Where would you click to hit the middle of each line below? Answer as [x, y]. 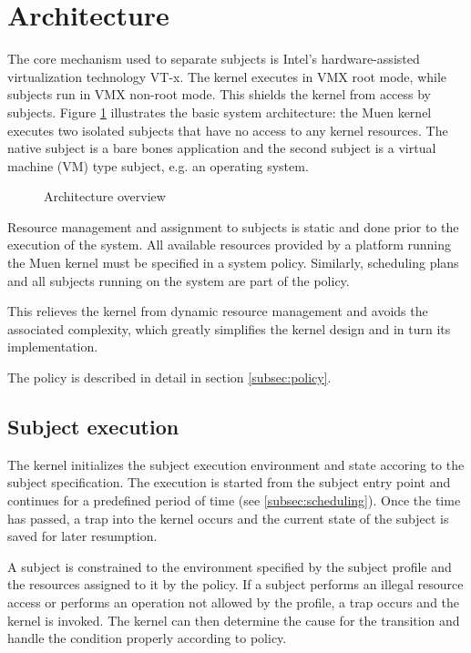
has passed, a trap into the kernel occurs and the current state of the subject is [228, 518]
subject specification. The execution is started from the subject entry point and [229, 482]
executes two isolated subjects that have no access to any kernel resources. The [228, 130]
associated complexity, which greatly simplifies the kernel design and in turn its [229, 328]
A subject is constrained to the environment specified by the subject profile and [230, 566]
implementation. [53, 347]
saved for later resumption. [82, 536]
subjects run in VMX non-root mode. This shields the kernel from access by [220, 94]
